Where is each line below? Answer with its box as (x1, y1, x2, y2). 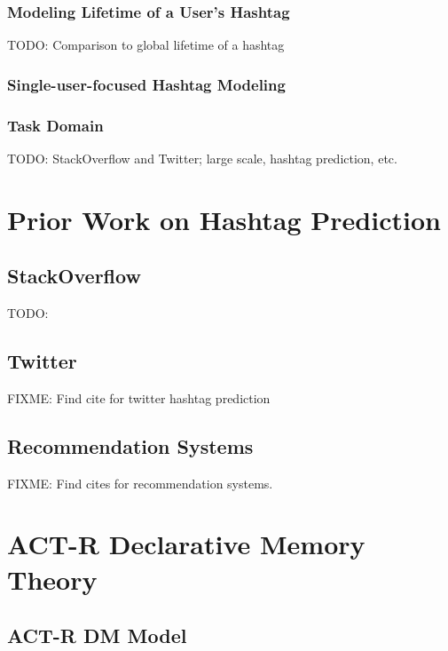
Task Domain (7, 114, 104, 136)
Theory (7, 560, 98, 597)
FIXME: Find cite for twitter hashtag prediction (7, 388, 271, 407)
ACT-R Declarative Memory (7, 526, 365, 562)
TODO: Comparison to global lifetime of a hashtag (7, 36, 285, 54)
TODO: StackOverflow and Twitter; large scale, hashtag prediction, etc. (7, 148, 397, 167)
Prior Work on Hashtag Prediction (7, 201, 441, 237)
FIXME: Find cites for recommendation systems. (7, 473, 273, 492)
